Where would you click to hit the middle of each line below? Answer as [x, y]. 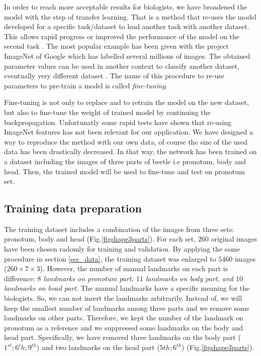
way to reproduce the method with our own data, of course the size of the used [126, 141]
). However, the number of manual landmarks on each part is [134, 268]
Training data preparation [73, 208]
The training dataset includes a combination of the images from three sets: [119, 229]
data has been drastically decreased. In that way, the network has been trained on [130, 151]
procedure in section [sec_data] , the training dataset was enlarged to [110, 258]
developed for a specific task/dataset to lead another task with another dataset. [127, 26]
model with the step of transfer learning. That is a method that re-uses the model [130, 16]
